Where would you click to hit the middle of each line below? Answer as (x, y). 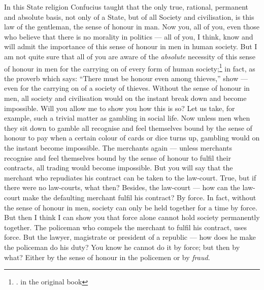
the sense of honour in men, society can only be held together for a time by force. (131, 207)
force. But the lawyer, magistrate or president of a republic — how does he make (130, 237)
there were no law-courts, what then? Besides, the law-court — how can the (122, 187)
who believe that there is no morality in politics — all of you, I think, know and (129, 36)
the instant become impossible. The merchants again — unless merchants (118, 147)
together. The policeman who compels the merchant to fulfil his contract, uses (125, 227)
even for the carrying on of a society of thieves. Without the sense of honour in (127, 88)
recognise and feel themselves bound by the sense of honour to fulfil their (118, 157)
